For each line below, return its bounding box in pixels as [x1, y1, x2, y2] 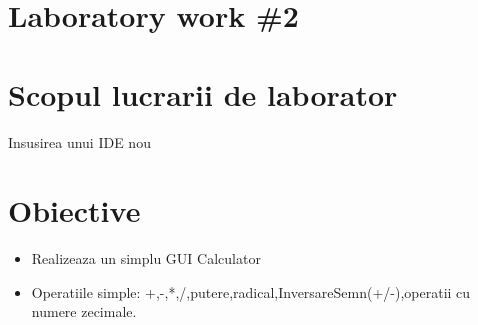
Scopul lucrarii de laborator [8, 73, 398, 114]
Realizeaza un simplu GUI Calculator [31, 248, 261, 269]
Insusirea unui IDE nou [8, 131, 151, 152]
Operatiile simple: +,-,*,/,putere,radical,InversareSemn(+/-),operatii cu [31, 281, 471, 302]
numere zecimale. [31, 301, 137, 322]
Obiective [8, 190, 141, 231]
